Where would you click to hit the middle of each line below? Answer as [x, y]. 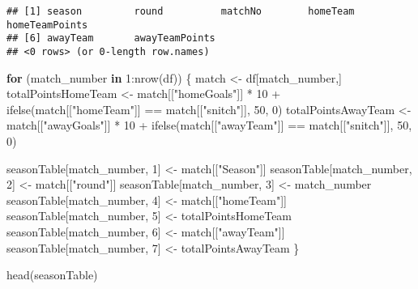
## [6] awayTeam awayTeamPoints [111, 38]
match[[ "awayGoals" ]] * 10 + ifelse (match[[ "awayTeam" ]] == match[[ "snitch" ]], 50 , [209, 125]
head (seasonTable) [52, 275]
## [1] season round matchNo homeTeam [181, 11]
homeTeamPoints [47, 25]
